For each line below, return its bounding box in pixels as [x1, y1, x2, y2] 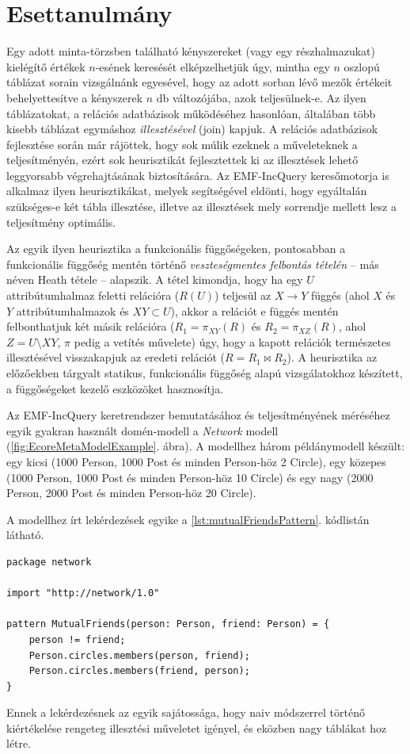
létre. [6, 735, 32, 752]
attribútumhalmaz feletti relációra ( [6, 287, 180, 304]
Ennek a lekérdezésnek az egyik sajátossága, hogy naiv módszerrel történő [6, 704, 365, 721]
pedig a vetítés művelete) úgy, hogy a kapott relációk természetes [74, 333, 391, 350]
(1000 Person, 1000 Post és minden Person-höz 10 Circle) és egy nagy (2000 [6, 469, 374, 485]
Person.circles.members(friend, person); [28, 665, 250, 677]
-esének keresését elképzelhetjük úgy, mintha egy [95, 58, 330, 75]
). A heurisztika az [287, 349, 378, 366]
